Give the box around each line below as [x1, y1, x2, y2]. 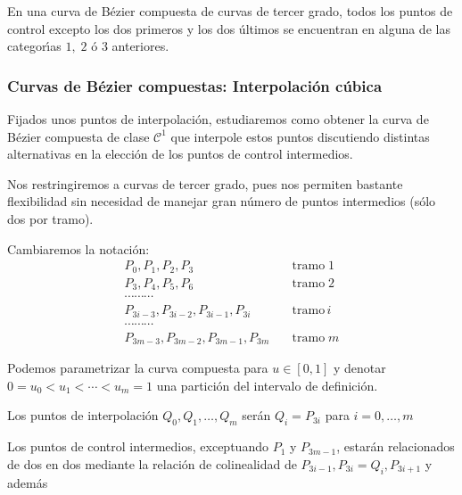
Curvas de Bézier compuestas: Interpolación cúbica [7, 74, 383, 96]
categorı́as [7, 37, 62, 55]
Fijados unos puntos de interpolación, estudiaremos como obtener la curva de [7, 110, 429, 128]
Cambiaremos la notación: [7, 239, 150, 258]
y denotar [333, 359, 386, 377]
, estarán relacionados [336, 437, 455, 456]
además [7, 473, 48, 491]
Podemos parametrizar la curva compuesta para [7, 359, 268, 377]
